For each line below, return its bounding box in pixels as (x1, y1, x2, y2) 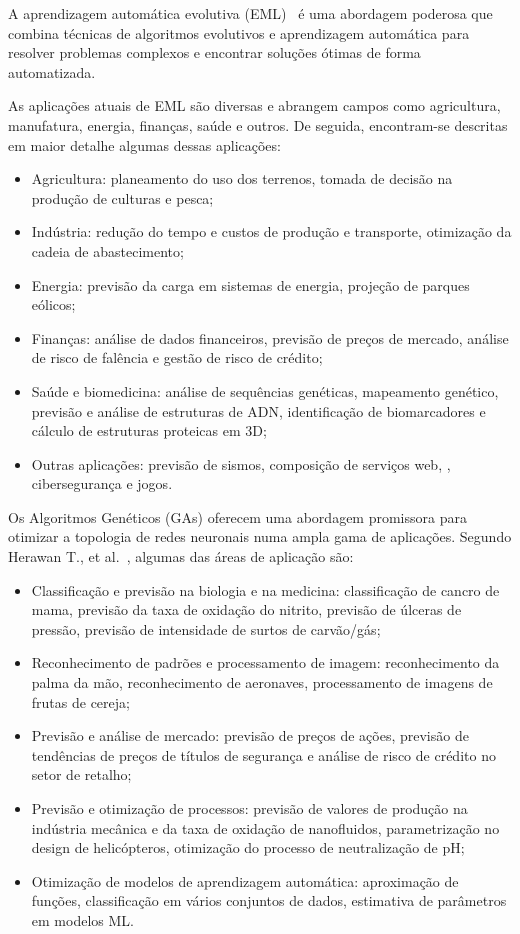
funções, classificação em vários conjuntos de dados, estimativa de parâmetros (31, 890, 507, 911)
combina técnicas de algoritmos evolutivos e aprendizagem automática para (8, 22, 470, 43)
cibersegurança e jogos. (31, 473, 173, 494)
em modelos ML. (31, 909, 134, 930)
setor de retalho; (31, 764, 132, 785)
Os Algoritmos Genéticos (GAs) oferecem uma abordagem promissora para (8, 506, 467, 527)
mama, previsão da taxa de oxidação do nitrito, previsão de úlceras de (31, 599, 462, 620)
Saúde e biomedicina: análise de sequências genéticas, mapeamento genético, (31, 380, 499, 401)
